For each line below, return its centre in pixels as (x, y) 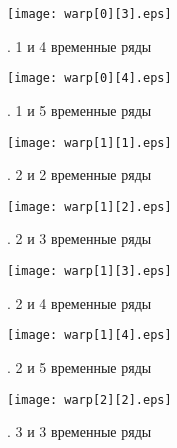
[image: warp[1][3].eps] (89, 271)
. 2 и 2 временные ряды (79, 174)
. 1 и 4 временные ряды (79, 45)
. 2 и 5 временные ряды (79, 366)
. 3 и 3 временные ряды (79, 431)
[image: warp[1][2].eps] (89, 206)
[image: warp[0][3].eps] (89, 14)
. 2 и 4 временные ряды (79, 302)
